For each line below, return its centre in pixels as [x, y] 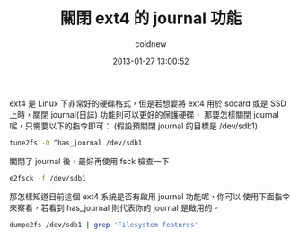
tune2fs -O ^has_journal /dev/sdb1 [76, 143]
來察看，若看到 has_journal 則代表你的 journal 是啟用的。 [115, 207]
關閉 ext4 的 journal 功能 [151, 18]
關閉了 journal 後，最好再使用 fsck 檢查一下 [89, 161]
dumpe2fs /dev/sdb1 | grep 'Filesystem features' [104, 225]
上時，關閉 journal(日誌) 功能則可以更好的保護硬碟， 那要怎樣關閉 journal [145, 114]
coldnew [151, 44]
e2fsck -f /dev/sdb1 [48, 178]
